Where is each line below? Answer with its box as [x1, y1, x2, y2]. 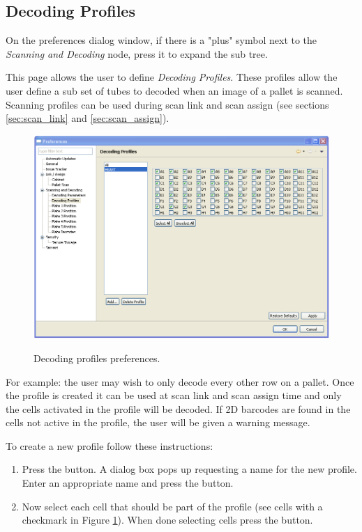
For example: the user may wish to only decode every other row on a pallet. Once [6, 374, 354, 389]
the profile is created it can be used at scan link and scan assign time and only [6, 388, 342, 402]
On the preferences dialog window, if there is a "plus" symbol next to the [6, 33, 317, 47]
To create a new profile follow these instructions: [6, 438, 213, 453]
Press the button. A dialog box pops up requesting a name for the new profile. [22, 462, 357, 476]
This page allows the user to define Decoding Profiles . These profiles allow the [6, 70, 338, 84]
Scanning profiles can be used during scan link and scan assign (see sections [6, 97, 329, 111]
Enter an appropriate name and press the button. [22, 476, 234, 490]
